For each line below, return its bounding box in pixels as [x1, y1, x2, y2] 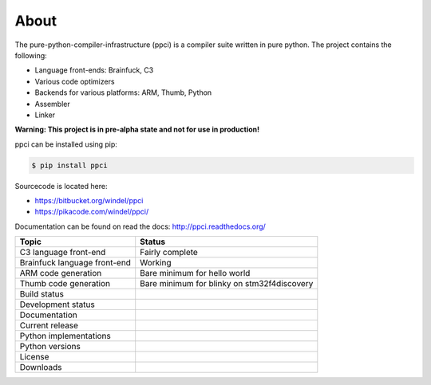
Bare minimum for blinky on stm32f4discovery [140, 278, 314, 289]
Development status [19, 299, 95, 310]
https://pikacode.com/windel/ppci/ [34, 207, 149, 217]
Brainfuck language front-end [19, 257, 132, 269]
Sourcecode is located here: [14, 181, 108, 191]
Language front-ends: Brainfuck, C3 [34, 65, 154, 75]
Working [140, 257, 172, 269]
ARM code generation [19, 268, 102, 279]
